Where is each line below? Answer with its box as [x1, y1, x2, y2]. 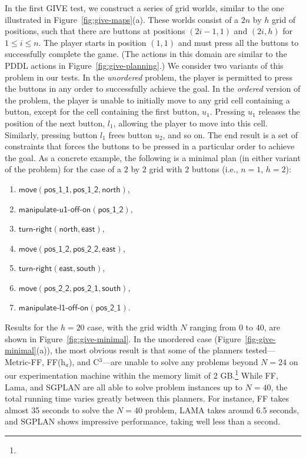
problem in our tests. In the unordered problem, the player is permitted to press [5, 71, 292, 83]
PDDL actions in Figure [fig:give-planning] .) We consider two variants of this [5, 59, 284, 71]
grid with [149, 163, 182, 175]
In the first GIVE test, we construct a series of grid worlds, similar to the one [5, 2, 284, 14]
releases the [258, 105, 300, 118]
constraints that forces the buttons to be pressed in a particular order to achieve [5, 140, 295, 152]
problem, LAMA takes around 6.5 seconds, [145, 403, 300, 416]
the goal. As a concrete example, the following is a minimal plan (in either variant [5, 151, 301, 163]
